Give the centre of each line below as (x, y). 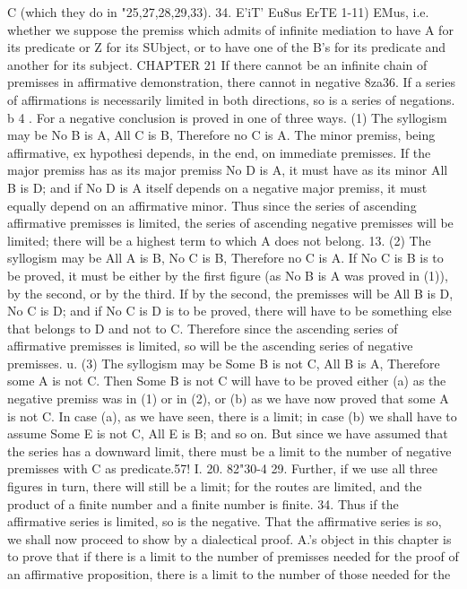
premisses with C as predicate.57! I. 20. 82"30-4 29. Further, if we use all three (223, 468)
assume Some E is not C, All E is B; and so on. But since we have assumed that (228, 433)
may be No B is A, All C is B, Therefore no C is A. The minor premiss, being (221, 135)
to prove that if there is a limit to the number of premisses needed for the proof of (233, 556)
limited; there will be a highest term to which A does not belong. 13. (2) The (219, 240)
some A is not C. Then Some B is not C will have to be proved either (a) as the (227, 381)
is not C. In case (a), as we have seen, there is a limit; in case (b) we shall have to (232, 416)
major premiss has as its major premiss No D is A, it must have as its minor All (228, 170)
